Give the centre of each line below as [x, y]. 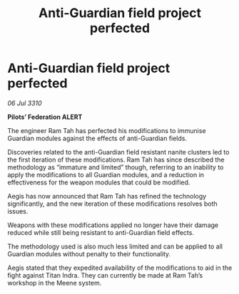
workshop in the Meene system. [55, 283]
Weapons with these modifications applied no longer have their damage [113, 225]
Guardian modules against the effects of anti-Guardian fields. [97, 138]
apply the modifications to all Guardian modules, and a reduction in [106, 174]
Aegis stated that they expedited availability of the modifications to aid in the [120, 268]
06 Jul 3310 [25, 103]
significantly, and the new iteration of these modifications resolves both [112, 204]
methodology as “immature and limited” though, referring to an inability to [116, 167]
